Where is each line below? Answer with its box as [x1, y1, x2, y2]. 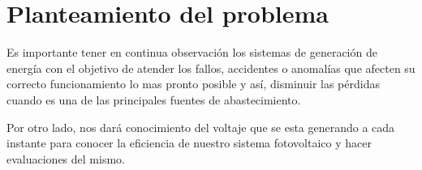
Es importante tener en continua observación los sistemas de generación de [6, 44, 377, 61]
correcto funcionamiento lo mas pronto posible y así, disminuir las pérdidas [6, 75, 380, 92]
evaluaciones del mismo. [6, 150, 125, 167]
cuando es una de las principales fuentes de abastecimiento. [6, 91, 301, 108]
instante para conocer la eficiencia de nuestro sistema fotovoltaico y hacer [6, 134, 372, 151]
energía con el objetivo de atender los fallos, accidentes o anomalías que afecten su [6, 59, 416, 76]
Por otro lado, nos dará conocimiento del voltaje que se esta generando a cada [6, 118, 395, 135]
